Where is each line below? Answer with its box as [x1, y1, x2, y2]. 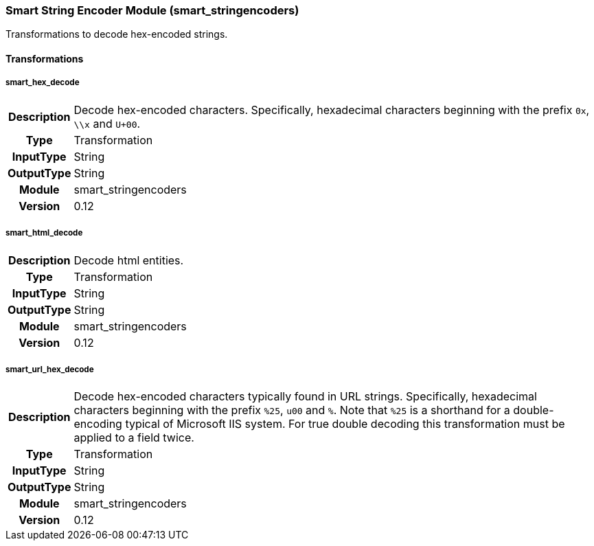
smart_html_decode [5, 228, 83, 238]
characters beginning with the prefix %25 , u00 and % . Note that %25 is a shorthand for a [73, 403, 510, 418]
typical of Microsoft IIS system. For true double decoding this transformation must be [125, 417, 565, 431]
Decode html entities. [73, 253, 184, 267]
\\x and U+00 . [73, 116, 141, 130]
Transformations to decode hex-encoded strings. [5, 28, 228, 41]
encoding [73, 417, 122, 431]
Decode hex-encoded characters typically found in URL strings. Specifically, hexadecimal [73, 389, 537, 404]
